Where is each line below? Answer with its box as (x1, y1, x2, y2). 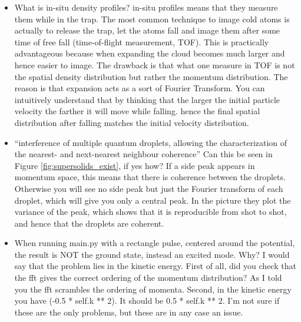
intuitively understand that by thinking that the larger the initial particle (14, 93, 280, 105)
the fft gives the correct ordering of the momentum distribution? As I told (14, 271, 282, 284)
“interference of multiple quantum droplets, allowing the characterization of (14, 136, 287, 148)
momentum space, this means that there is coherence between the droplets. (14, 171, 286, 183)
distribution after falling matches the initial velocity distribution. (14, 116, 249, 128)
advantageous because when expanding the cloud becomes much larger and (14, 47, 285, 59)
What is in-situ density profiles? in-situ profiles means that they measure (14, 1, 278, 13)
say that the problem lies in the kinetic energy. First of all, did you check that (14, 260, 296, 272)
